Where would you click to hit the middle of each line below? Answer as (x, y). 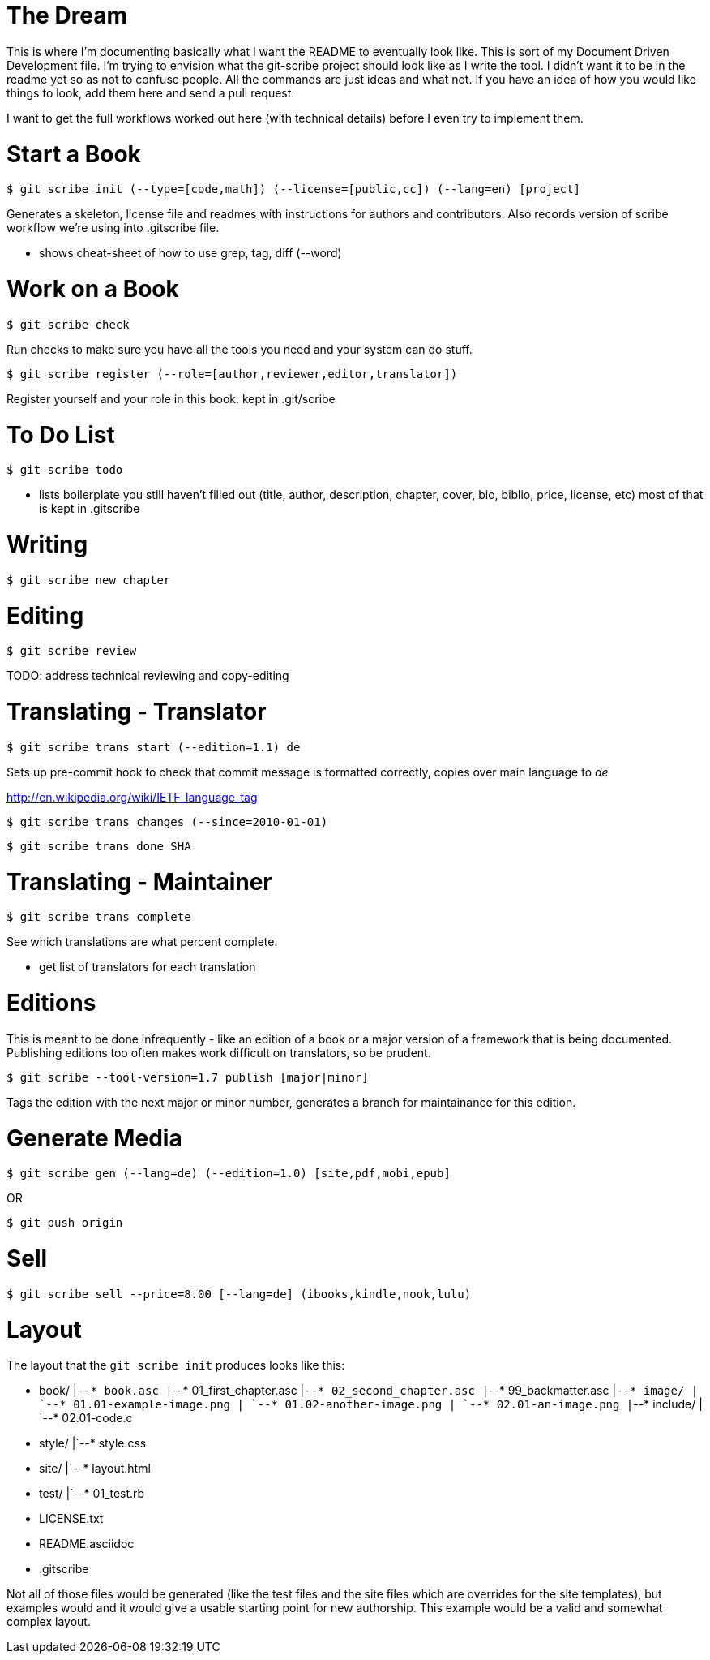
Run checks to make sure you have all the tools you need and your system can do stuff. (240, 349)
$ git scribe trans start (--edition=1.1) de (154, 747)
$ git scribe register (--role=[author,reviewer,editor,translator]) (232, 374)
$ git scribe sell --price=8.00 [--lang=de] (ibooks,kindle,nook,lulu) (239, 1294)
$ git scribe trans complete (99, 917)
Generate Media (94, 1138)
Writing (47, 544)
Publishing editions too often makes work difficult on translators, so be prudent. (219, 1052)
